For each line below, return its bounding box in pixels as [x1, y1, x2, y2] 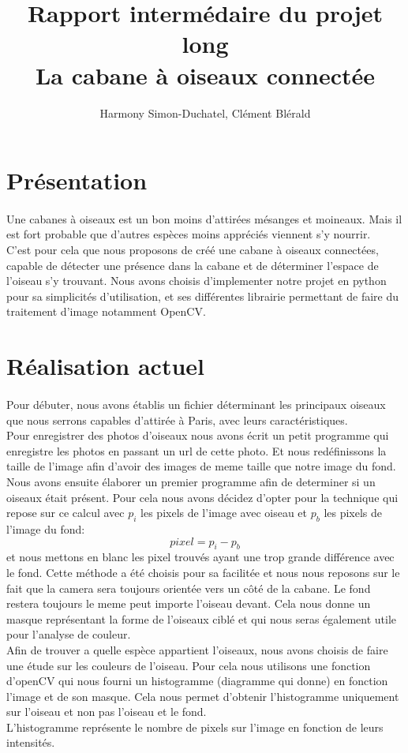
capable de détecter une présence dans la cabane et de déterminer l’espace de [6, 257, 379, 273]
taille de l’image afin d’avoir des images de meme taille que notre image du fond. [6, 458, 396, 474]
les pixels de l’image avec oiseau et [140, 504, 308, 521]
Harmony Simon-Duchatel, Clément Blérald [99, 104, 311, 121]
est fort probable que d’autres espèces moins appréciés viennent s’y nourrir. [6, 226, 371, 242]
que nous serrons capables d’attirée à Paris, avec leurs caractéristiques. [6, 411, 348, 428]
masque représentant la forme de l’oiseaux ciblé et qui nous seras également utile [6, 610, 397, 627]
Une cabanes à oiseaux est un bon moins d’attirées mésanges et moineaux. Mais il [6, 210, 402, 227]
